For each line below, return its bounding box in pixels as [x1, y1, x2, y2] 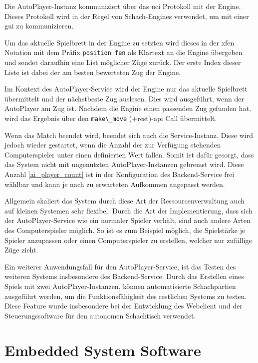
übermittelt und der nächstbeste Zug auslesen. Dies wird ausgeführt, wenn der [4, 93, 244, 103]
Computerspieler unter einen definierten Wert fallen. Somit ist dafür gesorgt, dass [4, 149, 254, 159]
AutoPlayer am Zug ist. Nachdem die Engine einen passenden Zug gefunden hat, [4, 103, 251, 113]
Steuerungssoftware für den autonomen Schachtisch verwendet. [4, 310, 196, 320]
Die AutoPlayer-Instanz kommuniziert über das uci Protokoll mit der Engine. [4, 1, 241, 11]
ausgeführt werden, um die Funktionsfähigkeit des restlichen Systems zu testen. [4, 290, 247, 301]
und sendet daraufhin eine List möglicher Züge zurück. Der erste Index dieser [4, 57, 241, 67]
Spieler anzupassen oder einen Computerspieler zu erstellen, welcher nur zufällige [4, 234, 252, 245]
